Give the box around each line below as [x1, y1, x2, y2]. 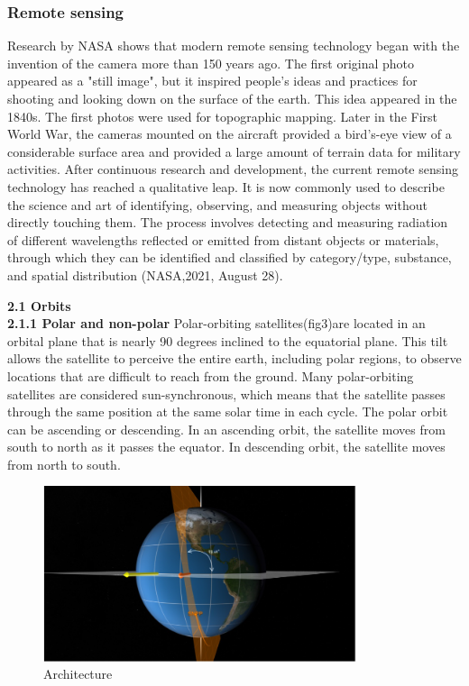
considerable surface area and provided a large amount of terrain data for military [7, 142, 461, 160]
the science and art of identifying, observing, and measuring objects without [7, 195, 428, 214]
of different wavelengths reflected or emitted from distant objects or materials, [7, 230, 439, 249]
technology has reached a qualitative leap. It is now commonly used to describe [7, 177, 445, 196]
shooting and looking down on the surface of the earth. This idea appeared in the [7, 89, 457, 107]
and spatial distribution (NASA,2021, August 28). [7, 265, 283, 284]
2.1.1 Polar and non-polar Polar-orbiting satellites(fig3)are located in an [7, 314, 426, 333]
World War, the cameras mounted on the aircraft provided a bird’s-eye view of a [7, 124, 452, 143]
